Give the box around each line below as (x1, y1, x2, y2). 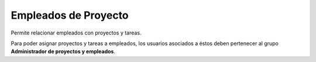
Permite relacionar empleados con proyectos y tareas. (11, 29, 142, 36)
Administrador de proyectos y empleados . (11, 48, 115, 55)
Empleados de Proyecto (11, 9, 129, 22)
